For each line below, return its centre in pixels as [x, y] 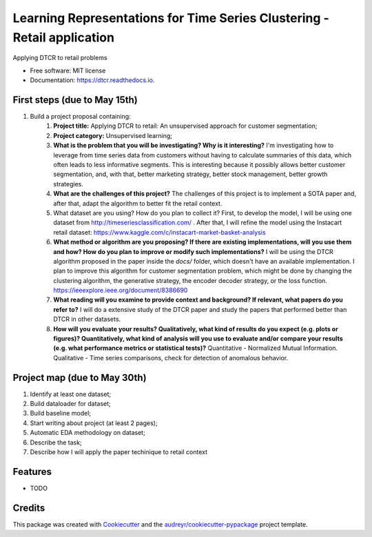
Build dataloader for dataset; [71, 404]
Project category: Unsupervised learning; [113, 135]
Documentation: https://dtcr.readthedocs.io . [92, 80]
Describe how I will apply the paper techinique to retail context [119, 452]
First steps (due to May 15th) [75, 100]
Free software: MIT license [68, 70]
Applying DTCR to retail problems [60, 58]
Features [32, 472]
